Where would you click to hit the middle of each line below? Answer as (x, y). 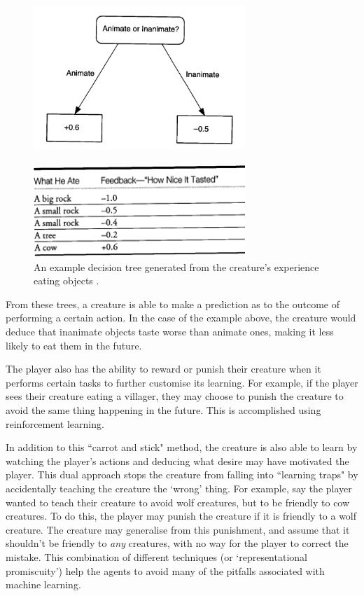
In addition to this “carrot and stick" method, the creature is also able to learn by (182, 447)
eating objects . (66, 280)
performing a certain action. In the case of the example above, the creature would (181, 318)
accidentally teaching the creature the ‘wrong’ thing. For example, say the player (179, 488)
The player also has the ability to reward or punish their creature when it (163, 369)
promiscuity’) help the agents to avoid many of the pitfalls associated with (165, 570)
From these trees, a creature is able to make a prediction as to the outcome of (173, 304)
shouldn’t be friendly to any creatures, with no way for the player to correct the (177, 543)
